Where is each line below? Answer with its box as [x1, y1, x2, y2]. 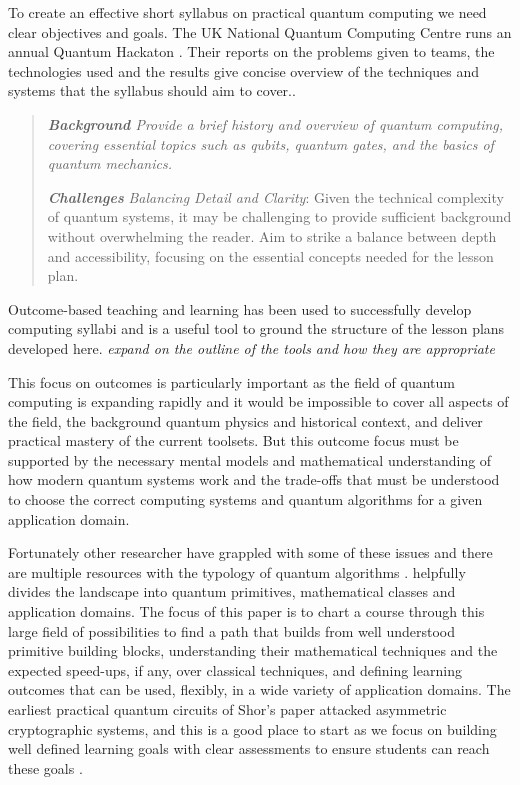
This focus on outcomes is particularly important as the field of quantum [8, 371, 455, 392]
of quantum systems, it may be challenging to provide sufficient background [47, 206, 512, 227]
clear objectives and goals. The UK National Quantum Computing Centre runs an [8, 21, 512, 42]
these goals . [8, 757, 83, 778]
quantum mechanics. [47, 153, 172, 174]
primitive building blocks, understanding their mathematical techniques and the [8, 640, 498, 661]
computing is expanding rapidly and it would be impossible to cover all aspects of [8, 391, 509, 412]
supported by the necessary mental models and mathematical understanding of [8, 449, 492, 470]
